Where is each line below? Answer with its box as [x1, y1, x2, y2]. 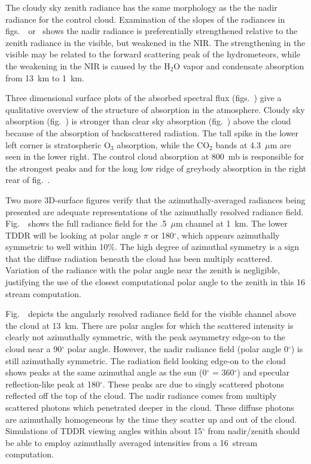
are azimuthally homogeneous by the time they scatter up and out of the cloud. [5, 413, 297, 425]
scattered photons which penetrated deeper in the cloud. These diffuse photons [5, 401, 294, 413]
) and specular [237, 366, 289, 378]
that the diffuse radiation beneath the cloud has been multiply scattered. [5, 252, 273, 264]
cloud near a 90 [5, 343, 62, 355]
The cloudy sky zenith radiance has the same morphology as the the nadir [5, 1, 278, 13]
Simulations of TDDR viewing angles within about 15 [5, 425, 202, 437]
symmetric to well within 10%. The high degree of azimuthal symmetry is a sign [5, 240, 300, 253]
